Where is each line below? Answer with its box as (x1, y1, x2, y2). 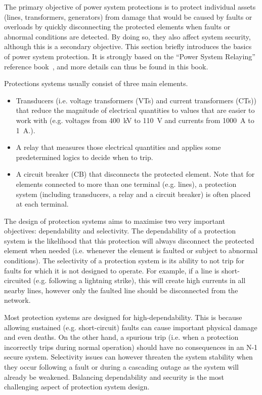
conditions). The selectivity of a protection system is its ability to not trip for (4, 255, 245, 266)
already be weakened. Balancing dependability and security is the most (4, 371, 224, 382)
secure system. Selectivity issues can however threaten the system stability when (4, 351, 253, 362)
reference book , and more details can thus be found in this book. (4, 61, 208, 71)
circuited (4, 275, 31, 286)
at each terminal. (16, 199, 69, 209)
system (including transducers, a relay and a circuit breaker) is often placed (16, 188, 251, 199)
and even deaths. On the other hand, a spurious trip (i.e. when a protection (4, 332, 239, 342)
